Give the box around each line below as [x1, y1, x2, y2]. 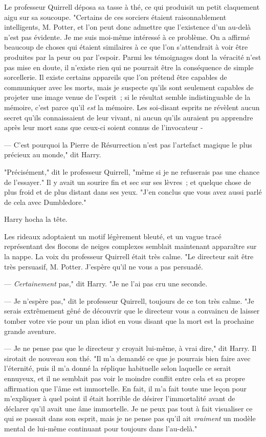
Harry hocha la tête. [4, 214, 68, 224]
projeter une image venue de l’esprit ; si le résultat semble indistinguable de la [4, 92, 251, 102]
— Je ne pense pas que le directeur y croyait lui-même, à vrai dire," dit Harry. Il [4, 343, 257, 353]
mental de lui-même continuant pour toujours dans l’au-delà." [4, 423, 197, 433]
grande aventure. [4, 325, 56, 336]
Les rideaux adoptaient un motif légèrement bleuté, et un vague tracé [4, 231, 221, 241]
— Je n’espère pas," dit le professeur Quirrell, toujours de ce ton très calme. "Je [4, 295, 254, 306]
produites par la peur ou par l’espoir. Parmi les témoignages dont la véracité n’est [4, 51, 261, 62]
